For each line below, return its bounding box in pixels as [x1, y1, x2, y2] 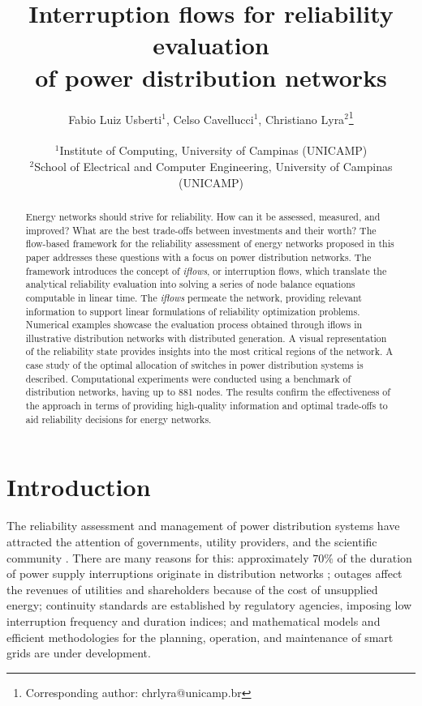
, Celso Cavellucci [166, 110, 254, 127]
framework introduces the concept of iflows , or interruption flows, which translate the [25, 263, 387, 277]
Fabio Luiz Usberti [68, 110, 162, 127]
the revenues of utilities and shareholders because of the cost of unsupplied [6, 580, 378, 597]
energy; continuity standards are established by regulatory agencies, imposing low [6, 597, 412, 614]
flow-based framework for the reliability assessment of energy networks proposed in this [25, 237, 394, 250]
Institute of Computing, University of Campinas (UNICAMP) [59, 142, 368, 159]
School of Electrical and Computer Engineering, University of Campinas [34, 157, 393, 174]
